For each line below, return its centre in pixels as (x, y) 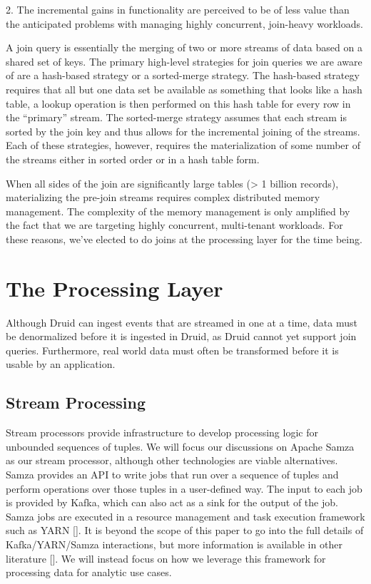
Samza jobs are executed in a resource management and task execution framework (185, 516)
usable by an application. (61, 364)
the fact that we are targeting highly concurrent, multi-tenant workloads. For (174, 225)
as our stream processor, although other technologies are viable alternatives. (172, 460)
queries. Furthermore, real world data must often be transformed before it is (172, 350)
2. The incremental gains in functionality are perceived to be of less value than (178, 9)
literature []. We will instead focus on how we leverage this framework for (166, 558)
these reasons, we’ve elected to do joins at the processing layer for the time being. (184, 239)
